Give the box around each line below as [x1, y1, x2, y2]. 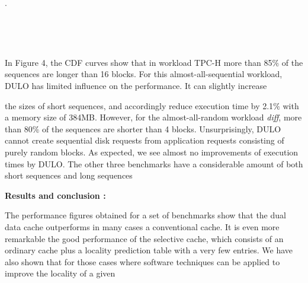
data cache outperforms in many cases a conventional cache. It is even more [5, 220, 280, 233]
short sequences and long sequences [5, 169, 133, 182]
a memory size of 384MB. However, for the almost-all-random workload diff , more [5, 111, 302, 123]
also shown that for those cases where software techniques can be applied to [5, 255, 280, 268]
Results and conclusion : [5, 189, 106, 201]
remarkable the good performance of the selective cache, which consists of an [5, 232, 284, 244]
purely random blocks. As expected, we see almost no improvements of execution [5, 145, 299, 158]
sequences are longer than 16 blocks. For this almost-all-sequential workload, [5, 68, 283, 80]
